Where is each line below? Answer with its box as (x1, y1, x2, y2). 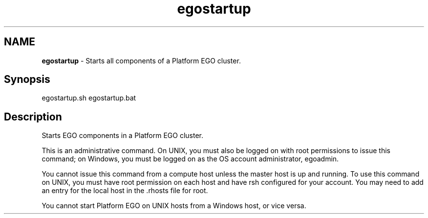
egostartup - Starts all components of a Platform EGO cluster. (42, 56, 241, 65)
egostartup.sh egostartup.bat (42, 94, 136, 102)
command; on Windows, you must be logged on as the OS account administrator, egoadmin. (42, 155, 339, 163)
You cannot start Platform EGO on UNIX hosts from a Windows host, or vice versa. (42, 201, 306, 210)
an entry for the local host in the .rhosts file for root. (42, 186, 208, 195)
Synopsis (4, 73, 50, 86)
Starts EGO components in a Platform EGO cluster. (42, 131, 204, 140)
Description (4, 110, 62, 123)
